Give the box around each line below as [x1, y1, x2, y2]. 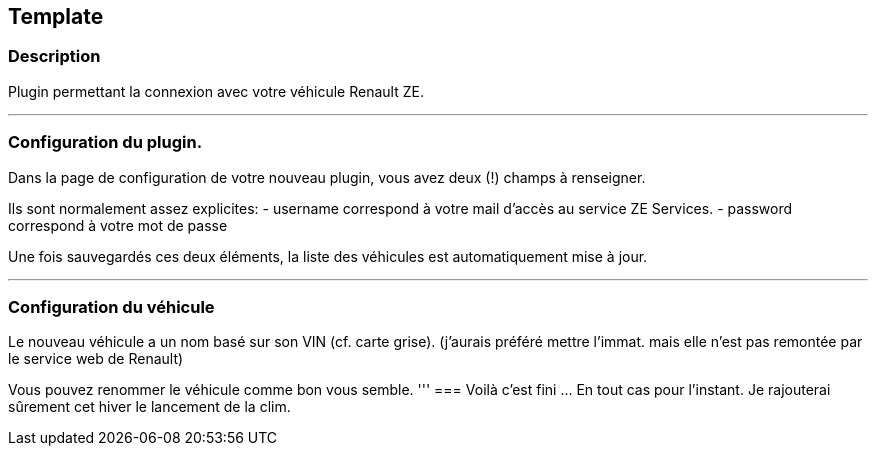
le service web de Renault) [8, 350, 184, 368]
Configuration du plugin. [8, 132, 203, 153]
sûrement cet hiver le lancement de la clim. [8, 398, 291, 416]
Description [8, 46, 101, 67]
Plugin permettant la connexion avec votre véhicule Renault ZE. [8, 82, 424, 100]
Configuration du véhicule [8, 296, 215, 317]
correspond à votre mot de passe [8, 216, 228, 234]
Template [8, 4, 104, 29]
